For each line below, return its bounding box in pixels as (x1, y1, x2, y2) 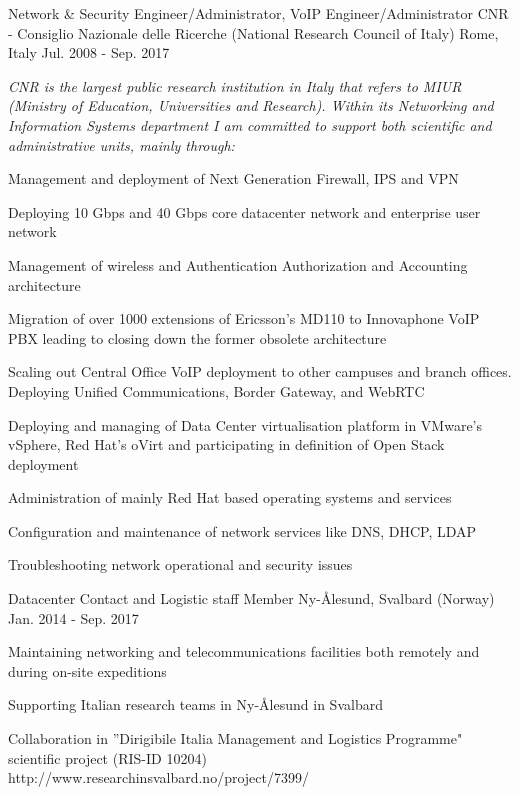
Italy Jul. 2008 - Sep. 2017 (8, 42, 170, 63)
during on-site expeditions (8, 660, 167, 681)
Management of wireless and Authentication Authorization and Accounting (8, 254, 468, 275)
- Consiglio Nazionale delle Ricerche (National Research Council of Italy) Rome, (8, 22, 499, 43)
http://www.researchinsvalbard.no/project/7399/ (8, 767, 309, 788)
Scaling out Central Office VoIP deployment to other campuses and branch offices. (8, 361, 512, 382)
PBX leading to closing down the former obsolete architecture (8, 327, 387, 348)
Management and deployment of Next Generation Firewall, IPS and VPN (8, 168, 459, 189)
